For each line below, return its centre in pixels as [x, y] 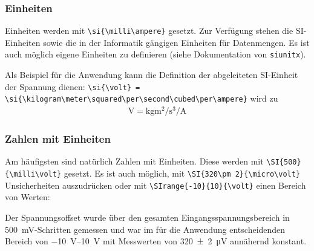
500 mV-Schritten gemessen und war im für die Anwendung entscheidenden [145, 229]
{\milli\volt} [33, 174]
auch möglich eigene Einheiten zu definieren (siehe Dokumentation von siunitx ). [155, 54]
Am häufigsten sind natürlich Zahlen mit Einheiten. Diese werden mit [134, 161]
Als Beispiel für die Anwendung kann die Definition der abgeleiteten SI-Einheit [152, 75]
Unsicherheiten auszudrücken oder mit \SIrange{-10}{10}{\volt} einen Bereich [155, 185]
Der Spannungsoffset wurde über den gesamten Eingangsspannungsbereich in [147, 217]
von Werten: [28, 197]
